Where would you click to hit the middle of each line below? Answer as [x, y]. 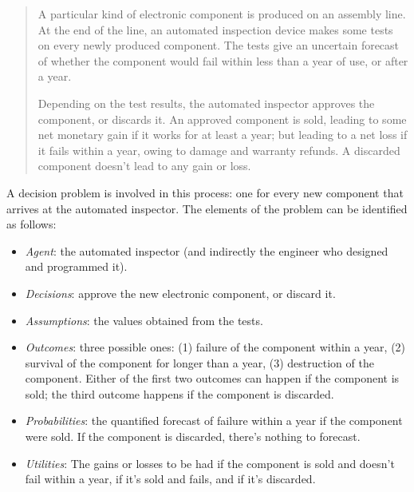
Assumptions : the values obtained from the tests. [144, 320]
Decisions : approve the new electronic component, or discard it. [180, 293]
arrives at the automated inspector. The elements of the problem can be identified [207, 208]
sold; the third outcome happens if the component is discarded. [179, 393]
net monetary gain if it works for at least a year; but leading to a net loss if [223, 135]
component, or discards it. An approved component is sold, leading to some [222, 119]
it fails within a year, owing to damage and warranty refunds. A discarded [219, 150]
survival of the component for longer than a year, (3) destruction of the [199, 362]
